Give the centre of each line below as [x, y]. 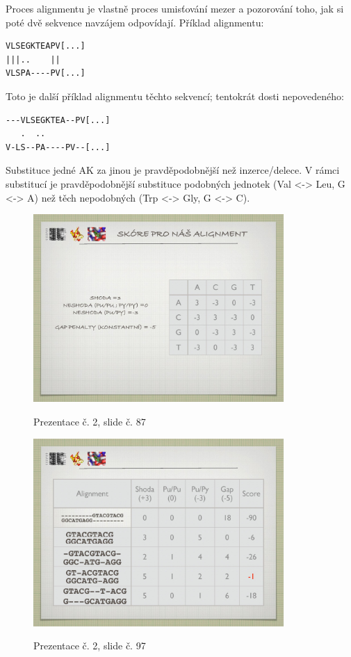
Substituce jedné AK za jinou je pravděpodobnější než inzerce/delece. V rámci [173, 170]
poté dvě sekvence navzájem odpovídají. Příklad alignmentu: [135, 22]
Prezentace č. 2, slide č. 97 [90, 646]
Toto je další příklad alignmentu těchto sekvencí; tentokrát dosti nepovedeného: [175, 96]
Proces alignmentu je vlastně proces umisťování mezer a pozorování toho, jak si [175, 8]
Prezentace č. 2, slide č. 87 [90, 421]
